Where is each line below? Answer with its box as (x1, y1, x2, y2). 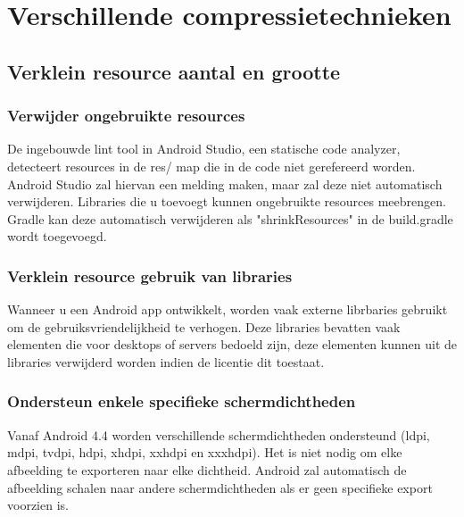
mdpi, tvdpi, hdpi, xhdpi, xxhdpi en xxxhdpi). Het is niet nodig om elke (7, 443, 402, 462)
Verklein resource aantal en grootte (7, 57, 341, 85)
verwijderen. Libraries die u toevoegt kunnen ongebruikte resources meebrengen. (7, 192, 446, 211)
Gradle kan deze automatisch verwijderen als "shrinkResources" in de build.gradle (7, 209, 453, 228)
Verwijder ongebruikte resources (7, 104, 245, 127)
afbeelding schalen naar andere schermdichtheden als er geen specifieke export (7, 478, 433, 496)
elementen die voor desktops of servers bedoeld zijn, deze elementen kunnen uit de (7, 335, 457, 354)
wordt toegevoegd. (7, 227, 107, 246)
